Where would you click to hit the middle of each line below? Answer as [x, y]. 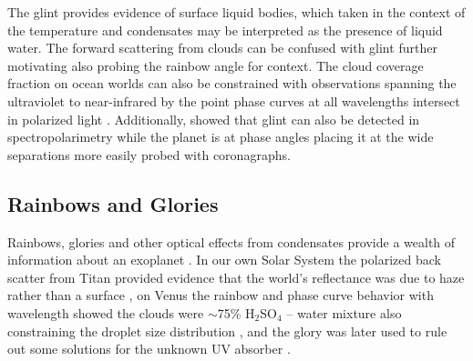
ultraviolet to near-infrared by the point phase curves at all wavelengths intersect [234, 100]
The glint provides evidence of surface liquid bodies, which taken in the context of [236, 12]
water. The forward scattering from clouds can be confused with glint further [222, 48]
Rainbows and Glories [113, 203]
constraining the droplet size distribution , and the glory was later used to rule [227, 331]
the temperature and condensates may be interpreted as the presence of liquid [225, 30]
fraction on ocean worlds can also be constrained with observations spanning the [232, 83]
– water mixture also [344, 312]
